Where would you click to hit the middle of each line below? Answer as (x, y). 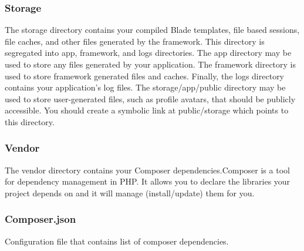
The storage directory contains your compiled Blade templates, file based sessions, (152, 30)
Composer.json (40, 219)
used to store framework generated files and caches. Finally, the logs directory (145, 76)
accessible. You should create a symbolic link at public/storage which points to (147, 110)
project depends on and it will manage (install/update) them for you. (130, 193)
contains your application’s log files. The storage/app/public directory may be (145, 87)
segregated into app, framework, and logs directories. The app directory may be (148, 53)
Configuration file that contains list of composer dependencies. (117, 241)
